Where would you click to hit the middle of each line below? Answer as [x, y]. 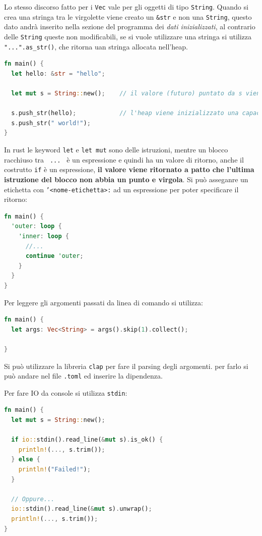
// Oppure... [33, 499]
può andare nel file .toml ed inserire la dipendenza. [83, 376]
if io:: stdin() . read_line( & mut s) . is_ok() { [87, 440]
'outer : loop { [37, 226]
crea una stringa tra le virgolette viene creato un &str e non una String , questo [128, 16]
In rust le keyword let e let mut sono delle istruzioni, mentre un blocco [116, 149]
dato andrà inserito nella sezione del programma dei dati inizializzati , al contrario [130, 26]
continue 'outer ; [54, 256]
